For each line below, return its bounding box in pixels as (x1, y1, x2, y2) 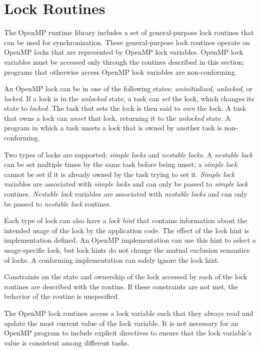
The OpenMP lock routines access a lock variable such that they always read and (4, 307, 253, 318)
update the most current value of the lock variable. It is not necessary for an (4, 317, 238, 328)
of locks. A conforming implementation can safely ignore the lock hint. (4, 254, 219, 265)
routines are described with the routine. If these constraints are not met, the (4, 281, 238, 291)
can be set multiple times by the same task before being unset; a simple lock (4, 159, 237, 169)
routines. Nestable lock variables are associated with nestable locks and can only (4, 189, 247, 199)
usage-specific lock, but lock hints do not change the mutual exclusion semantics (4, 245, 250, 255)
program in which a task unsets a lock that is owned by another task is (4, 122, 222, 133)
